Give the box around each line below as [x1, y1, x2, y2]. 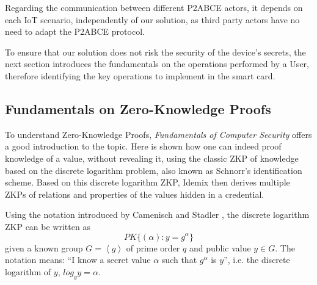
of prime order [126, 241, 180, 254]
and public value [189, 241, 251, 254]
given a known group [5, 241, 83, 254]
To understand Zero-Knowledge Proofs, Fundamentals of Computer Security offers [5, 128, 312, 140]
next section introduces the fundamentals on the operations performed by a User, [5, 57, 309, 70]
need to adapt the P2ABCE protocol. [5, 25, 145, 38]
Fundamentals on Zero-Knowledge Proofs [5, 99, 271, 118]
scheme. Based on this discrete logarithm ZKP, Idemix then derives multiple [5, 176, 290, 189]
